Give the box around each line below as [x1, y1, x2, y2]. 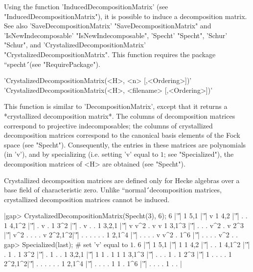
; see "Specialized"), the [163, 149, 234, 159]
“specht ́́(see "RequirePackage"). [4, 59, 100, 69]
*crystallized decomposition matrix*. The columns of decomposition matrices [4, 110, 235, 121]
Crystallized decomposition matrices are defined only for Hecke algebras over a [4, 175, 240, 185]
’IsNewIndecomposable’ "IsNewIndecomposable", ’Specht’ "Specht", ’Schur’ [4, 30, 228, 40]
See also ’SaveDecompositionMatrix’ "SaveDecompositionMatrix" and [4, 21, 211, 31]
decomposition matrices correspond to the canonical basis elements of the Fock [4, 130, 240, 140]
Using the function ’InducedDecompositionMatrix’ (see [4, 1, 168, 11]
